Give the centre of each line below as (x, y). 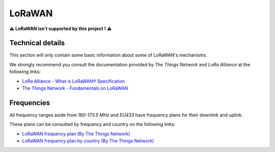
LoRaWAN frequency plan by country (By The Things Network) (88, 141)
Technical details (37, 43)
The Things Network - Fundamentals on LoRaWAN (75, 88)
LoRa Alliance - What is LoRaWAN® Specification (73, 81)
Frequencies (30, 103)
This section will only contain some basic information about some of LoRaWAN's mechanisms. (108, 55)
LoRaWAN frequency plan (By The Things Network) (76, 134)
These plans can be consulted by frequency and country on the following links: (92, 124)
